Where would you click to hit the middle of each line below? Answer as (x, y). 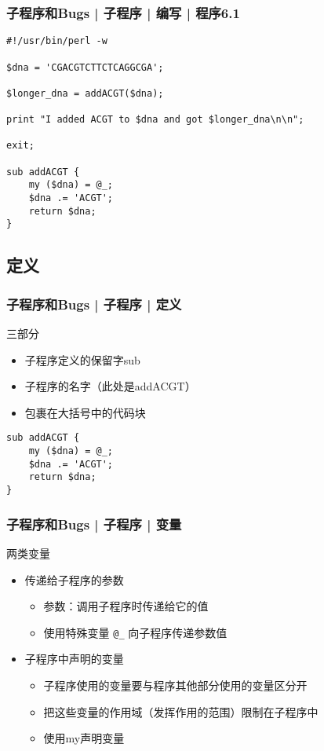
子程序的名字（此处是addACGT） (110, 386)
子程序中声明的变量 (74, 659)
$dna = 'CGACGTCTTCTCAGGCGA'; (85, 67)
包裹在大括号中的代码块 (85, 412)
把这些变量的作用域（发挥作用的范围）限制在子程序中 (181, 711)
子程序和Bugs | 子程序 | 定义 (94, 304)
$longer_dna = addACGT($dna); (85, 93)
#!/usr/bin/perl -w (57, 41)
